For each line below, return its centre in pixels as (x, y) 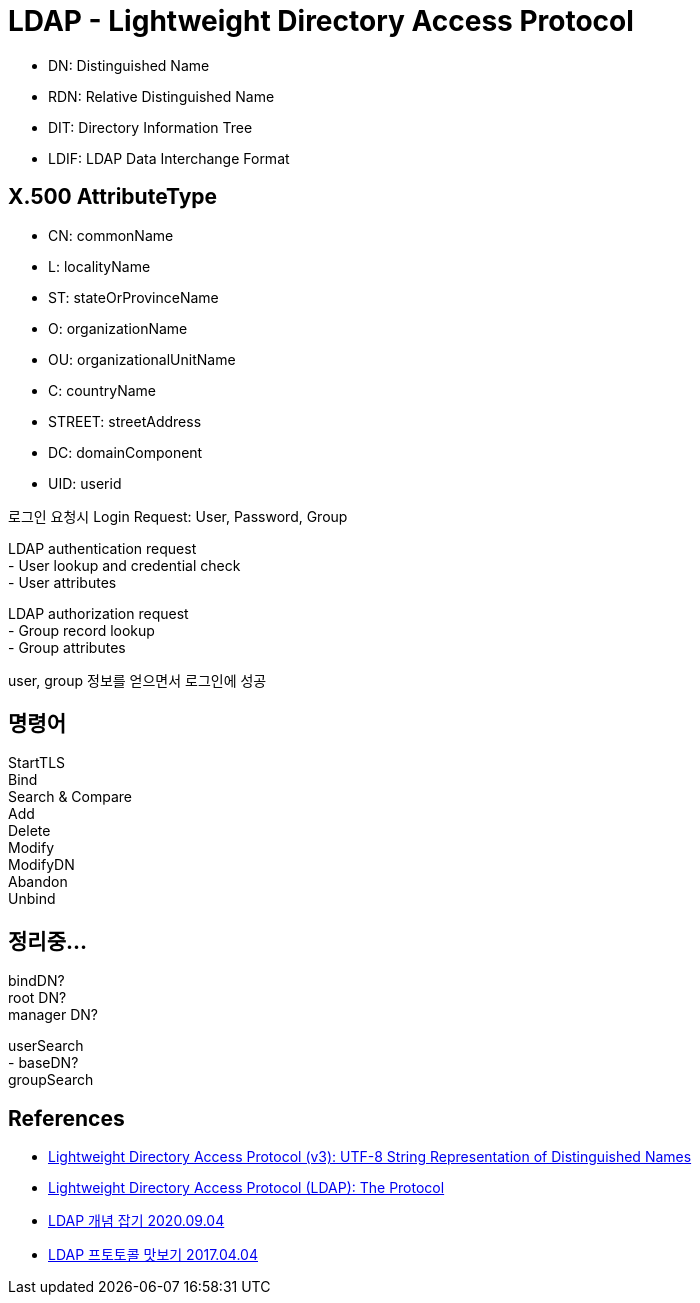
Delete (29, 831)
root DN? (37, 998)
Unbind (32, 899)
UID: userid (85, 483)
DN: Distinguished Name (129, 65)
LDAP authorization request (98, 613)
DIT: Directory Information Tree (150, 127)
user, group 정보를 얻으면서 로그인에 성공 (137, 680)
